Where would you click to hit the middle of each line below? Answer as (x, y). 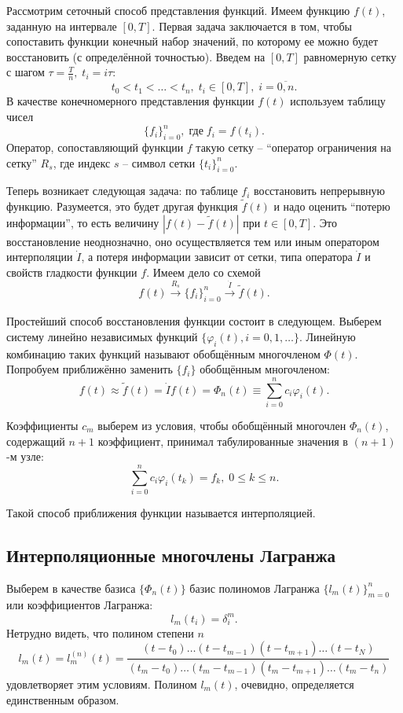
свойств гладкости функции (72, 272)
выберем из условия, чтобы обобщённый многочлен (222, 425)
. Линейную (327, 336)
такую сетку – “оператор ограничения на (293, 147)
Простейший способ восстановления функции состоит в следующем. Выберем (194, 321)
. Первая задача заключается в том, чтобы (252, 26)
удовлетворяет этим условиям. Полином (102, 684)
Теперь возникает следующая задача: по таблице (122, 191)
